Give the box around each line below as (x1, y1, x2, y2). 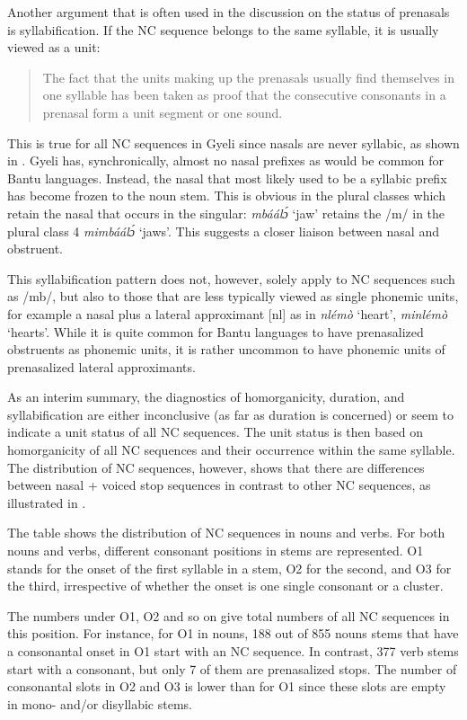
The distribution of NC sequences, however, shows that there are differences (7, 458, 425, 476)
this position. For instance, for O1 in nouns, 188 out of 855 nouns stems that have (7, 624, 459, 643)
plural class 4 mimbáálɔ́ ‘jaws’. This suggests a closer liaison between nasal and (7, 221, 439, 240)
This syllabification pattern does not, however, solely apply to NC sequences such (7, 269, 455, 288)
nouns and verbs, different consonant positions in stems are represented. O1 (7, 541, 424, 560)
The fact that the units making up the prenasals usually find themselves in (42, 67, 455, 86)
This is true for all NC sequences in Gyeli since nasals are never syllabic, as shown (7, 133, 460, 152)
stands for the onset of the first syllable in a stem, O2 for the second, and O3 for (7, 558, 452, 577)
